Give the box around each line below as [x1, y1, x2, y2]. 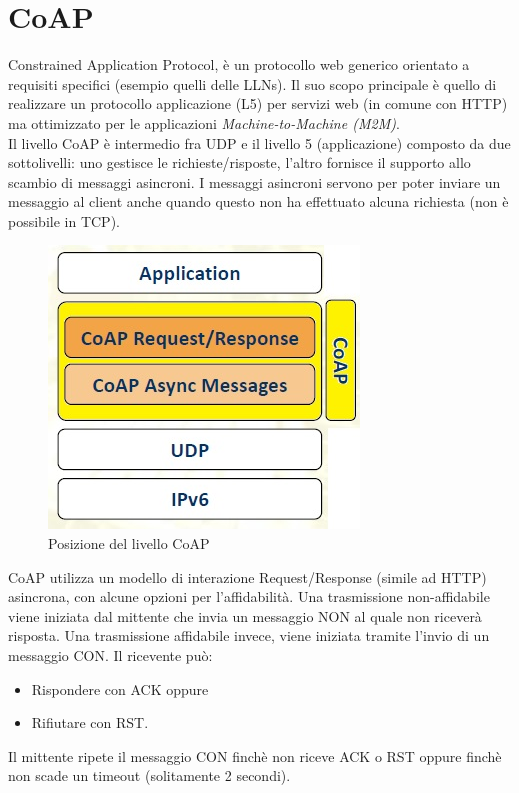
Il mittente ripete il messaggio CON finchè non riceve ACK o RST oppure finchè [8, 745, 502, 766]
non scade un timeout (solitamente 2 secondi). [8, 765, 291, 786]
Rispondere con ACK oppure [31, 678, 209, 699]
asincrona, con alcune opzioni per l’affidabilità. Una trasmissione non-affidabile [8, 586, 490, 607]
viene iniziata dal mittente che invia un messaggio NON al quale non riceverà [8, 605, 482, 626]
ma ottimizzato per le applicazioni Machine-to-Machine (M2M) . [8, 112, 400, 133]
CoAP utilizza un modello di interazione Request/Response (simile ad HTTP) [8, 566, 487, 587]
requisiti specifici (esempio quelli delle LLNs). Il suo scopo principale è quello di [8, 73, 497, 94]
